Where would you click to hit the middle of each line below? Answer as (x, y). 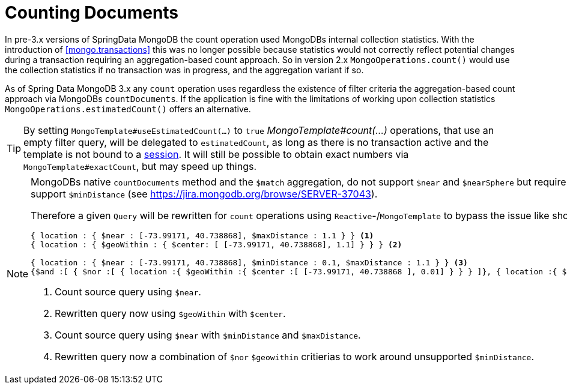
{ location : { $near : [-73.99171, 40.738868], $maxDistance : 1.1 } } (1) (202, 235)
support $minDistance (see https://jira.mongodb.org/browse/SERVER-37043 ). (204, 194)
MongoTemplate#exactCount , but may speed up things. (140, 166)
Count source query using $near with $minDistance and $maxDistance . (208, 335)
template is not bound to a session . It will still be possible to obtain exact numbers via (216, 154)
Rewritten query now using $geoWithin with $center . (170, 313)
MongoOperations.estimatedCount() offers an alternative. (128, 109)
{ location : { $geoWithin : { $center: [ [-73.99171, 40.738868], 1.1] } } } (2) (217, 244)
